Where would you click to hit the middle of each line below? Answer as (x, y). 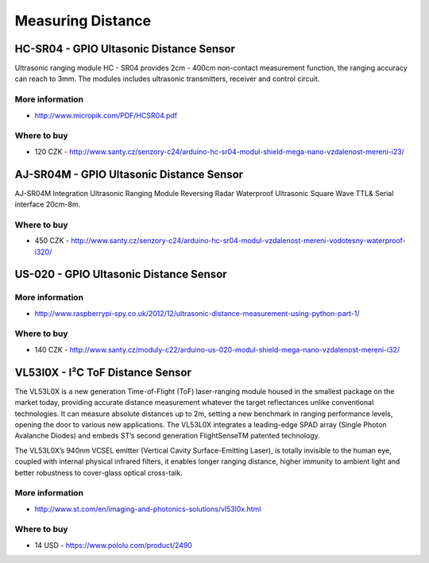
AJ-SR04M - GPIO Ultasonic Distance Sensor (129, 174)
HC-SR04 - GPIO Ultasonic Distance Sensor (125, 49)
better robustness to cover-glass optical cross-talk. (99, 472)
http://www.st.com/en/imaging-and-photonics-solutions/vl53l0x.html (148, 509)
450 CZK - (52, 241)
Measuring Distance (83, 21)
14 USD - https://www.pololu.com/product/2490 (113, 545)
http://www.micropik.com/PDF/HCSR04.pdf (106, 115)
